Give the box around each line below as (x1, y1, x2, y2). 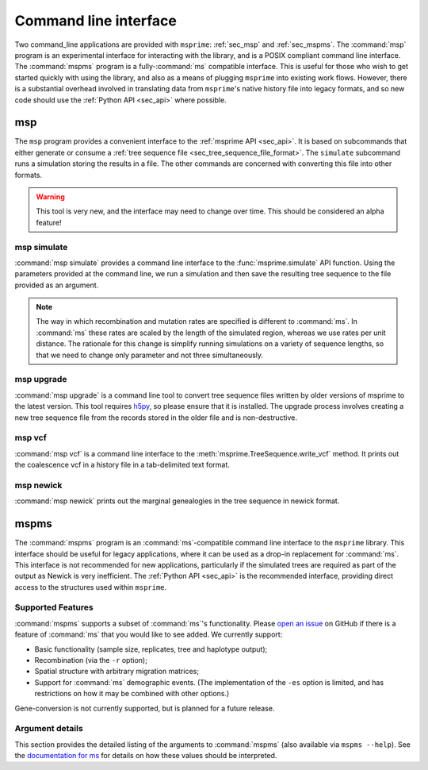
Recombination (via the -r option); (34, 656, 148, 664)
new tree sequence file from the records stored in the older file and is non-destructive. (14, 413, 297, 422)
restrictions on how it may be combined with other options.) (34, 689, 230, 699)
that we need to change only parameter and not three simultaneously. (36, 350, 264, 360)
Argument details (14, 723, 83, 734)
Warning (36, 191, 65, 202)
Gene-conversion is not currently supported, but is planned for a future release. (14, 703, 275, 713)
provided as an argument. (14, 280, 99, 290)
